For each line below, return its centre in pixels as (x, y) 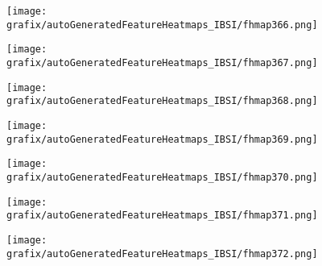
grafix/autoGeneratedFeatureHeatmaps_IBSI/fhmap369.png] (162, 139)
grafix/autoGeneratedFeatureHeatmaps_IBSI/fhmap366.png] (162, 25)
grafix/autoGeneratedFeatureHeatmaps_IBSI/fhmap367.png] (162, 62)
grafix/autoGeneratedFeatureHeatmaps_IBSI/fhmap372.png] (162, 254)
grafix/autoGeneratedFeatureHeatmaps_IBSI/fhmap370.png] (162, 177)
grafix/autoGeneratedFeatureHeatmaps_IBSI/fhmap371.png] (162, 216)
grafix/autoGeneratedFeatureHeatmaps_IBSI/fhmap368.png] (162, 101)
